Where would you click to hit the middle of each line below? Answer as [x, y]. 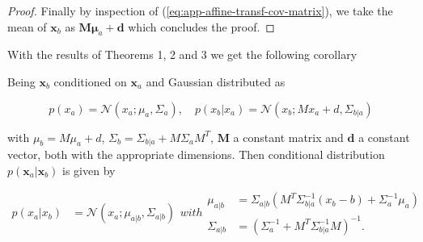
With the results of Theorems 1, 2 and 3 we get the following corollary [182, 54]
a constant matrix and [288, 137]
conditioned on [90, 81]
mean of [27, 26]
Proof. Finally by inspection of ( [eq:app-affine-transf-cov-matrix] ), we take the [200, 10]
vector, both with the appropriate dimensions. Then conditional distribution [196, 154]
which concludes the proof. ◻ [201, 26]
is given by [89, 170]
